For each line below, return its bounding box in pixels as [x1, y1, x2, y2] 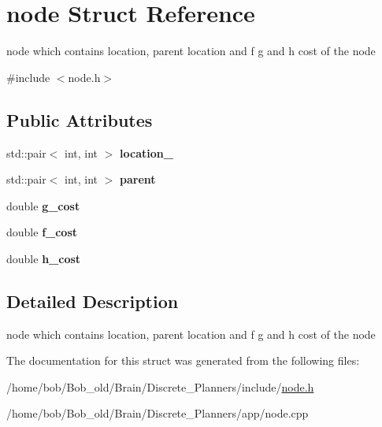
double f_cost [6, 224, 78, 240]
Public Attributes [6, 107, 153, 132]
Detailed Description [6, 288, 179, 313]
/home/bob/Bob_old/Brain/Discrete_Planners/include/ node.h [6, 378, 314, 395]
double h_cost [6, 250, 81, 266]
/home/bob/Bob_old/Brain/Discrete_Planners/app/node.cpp [6, 405, 309, 421]
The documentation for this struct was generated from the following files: [6, 352, 360, 369]
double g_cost [6, 197, 80, 213]
